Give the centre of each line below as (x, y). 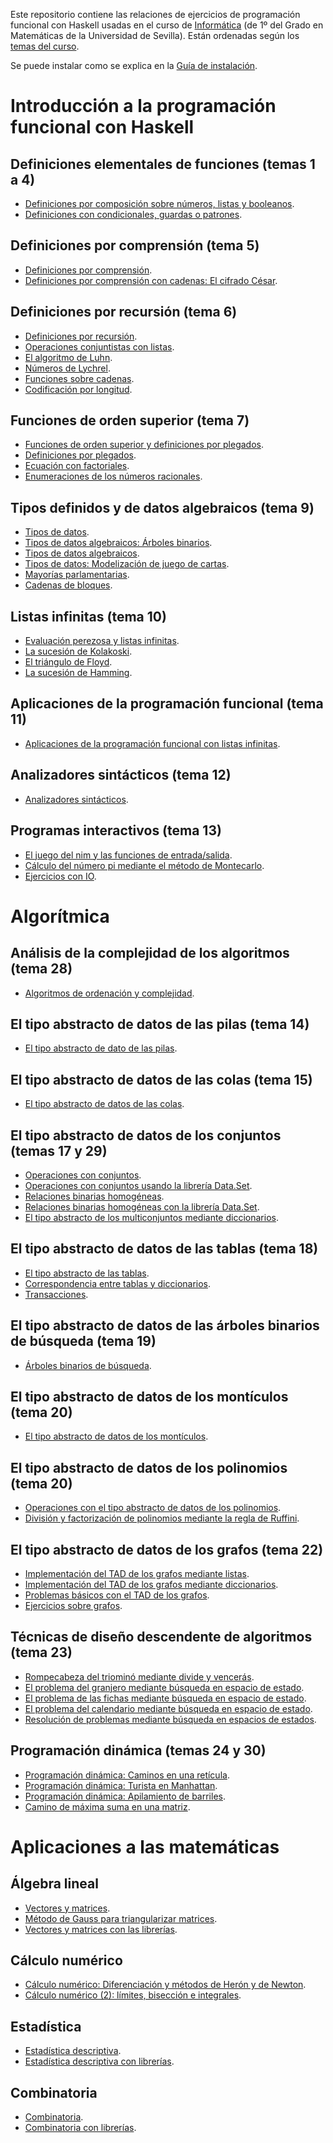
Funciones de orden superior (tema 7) (130, 420)
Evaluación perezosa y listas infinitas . (102, 641)
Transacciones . (56, 1294)
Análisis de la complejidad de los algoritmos (150, 953)
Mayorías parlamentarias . (77, 575)
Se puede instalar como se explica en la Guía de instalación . (134, 65)
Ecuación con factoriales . (77, 466)
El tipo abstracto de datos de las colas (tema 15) (161, 1079)
